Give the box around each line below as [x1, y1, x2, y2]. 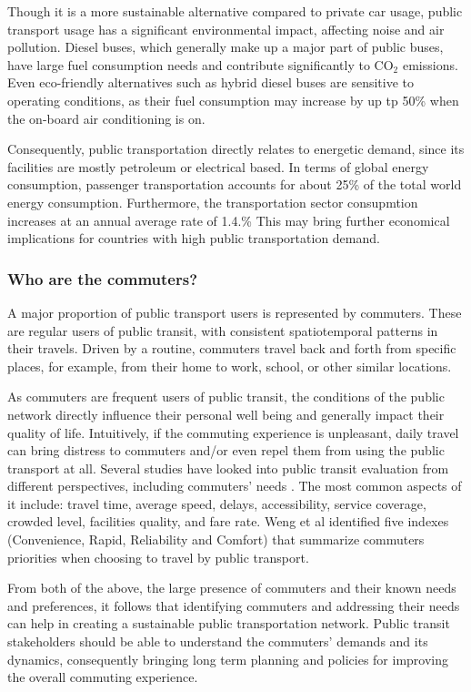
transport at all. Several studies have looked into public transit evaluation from [7, 458, 449, 477]
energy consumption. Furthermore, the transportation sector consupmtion [7, 192, 418, 211]
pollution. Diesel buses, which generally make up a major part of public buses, [7, 37, 444, 56]
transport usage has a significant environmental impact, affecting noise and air [7, 19, 445, 38]
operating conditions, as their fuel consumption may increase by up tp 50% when [7, 90, 459, 109]
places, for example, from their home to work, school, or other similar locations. [7, 356, 452, 375]
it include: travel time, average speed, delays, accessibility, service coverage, [7, 494, 426, 513]
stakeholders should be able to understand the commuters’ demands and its [7, 632, 428, 651]
